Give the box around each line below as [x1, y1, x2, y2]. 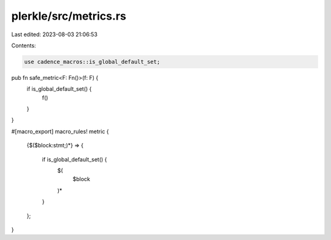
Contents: [11, 42, 36, 49]
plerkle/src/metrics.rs [11, 9, 127, 23]
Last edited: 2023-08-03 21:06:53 [11, 31, 98, 38]
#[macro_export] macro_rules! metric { [11, 128, 110, 135]
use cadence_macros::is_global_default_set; [24, 58, 161, 65]
